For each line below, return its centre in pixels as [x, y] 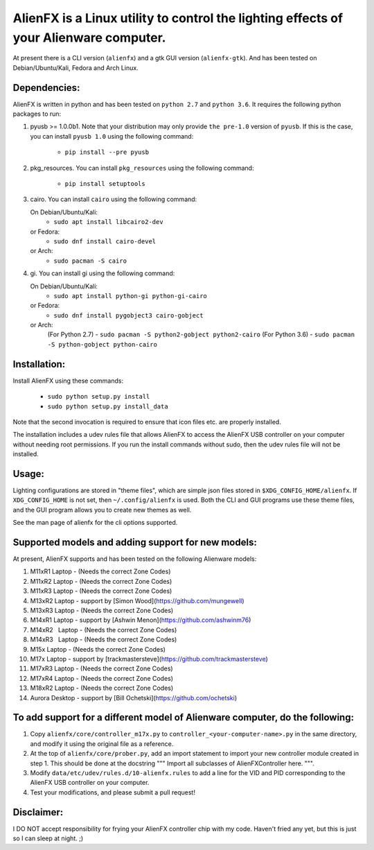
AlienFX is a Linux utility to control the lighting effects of [178, 18]
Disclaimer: [38, 812]
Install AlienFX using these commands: [68, 381]
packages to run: [37, 114]
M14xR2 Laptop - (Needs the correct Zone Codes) [104, 630]
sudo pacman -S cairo [90, 261]
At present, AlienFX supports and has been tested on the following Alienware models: [135, 559]
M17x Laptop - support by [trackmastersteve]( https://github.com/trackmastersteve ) [149, 659]
